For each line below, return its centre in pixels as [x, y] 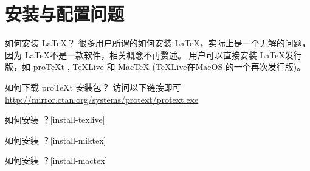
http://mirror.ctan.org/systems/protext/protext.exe [102, 99]
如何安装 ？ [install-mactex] [56, 160]
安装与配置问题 [65, 14]
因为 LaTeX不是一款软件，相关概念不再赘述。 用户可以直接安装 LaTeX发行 [153, 54]
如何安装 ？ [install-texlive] [55, 120]
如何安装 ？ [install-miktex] [56, 140]
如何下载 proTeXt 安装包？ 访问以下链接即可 [93, 87]
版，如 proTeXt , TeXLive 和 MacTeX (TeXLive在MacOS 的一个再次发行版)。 [155, 67]
